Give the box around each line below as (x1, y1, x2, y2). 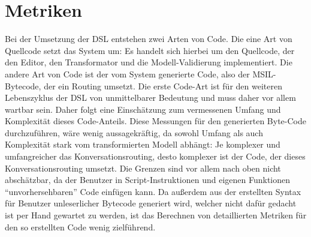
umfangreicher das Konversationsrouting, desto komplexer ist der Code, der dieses (5, 150, 306, 163)
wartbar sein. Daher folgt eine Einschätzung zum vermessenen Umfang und (5, 103, 281, 115)
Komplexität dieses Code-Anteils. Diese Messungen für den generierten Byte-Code (5, 115, 306, 127)
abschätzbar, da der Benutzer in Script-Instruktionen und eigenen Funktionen (5, 173, 291, 186)
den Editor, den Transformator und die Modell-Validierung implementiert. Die (5, 56, 292, 68)
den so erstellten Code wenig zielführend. (5, 220, 156, 233)
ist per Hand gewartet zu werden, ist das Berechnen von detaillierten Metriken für (5, 209, 307, 221)
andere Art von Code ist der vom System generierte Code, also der (5, 67, 250, 80)
